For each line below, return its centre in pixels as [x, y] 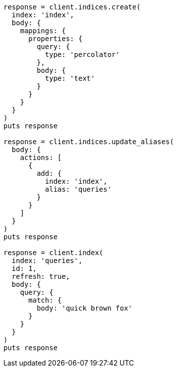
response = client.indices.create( [72, 7]
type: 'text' [70, 78]
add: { [49, 173]
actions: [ [41, 158]
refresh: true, [41, 276]
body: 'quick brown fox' [85, 308]
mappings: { [43, 31]
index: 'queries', [47, 261]
